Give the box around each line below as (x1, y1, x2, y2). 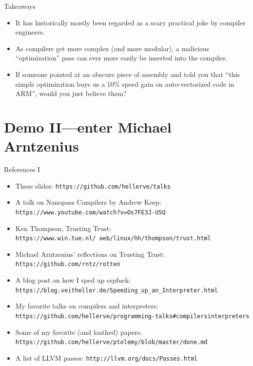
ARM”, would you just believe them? (15, 88, 127, 98)
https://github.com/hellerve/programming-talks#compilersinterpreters (15, 312, 250, 320)
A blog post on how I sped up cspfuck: (15, 275, 131, 285)
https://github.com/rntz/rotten (15, 261, 120, 268)
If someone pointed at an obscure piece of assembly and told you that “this (15, 69, 240, 79)
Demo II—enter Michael (4, 116, 172, 136)
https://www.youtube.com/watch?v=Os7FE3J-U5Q (15, 209, 166, 216)
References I (4, 164, 40, 174)
